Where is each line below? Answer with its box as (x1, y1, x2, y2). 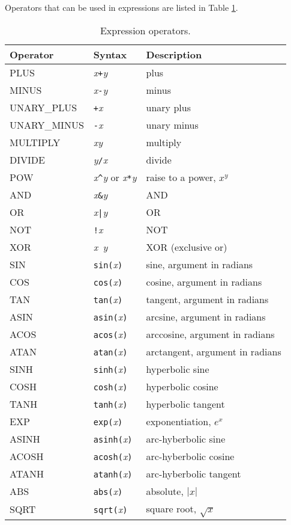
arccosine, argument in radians (146, 327, 275, 341)
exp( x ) (93, 414, 123, 428)
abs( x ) (93, 484, 123, 498)
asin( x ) (93, 309, 128, 324)
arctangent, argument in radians (146, 344, 281, 358)
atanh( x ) (93, 466, 133, 480)
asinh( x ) (93, 431, 133, 446)
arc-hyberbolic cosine (146, 449, 235, 463)
